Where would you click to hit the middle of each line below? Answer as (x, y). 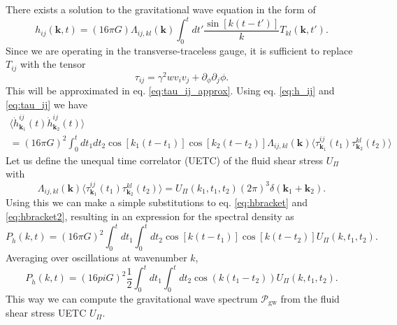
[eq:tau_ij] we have (47, 104)
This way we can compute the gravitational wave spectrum (132, 298)
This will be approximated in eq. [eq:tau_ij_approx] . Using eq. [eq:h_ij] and (170, 91)
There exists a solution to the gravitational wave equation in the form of (161, 9)
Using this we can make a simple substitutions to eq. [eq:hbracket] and (157, 202)
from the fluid (310, 298)
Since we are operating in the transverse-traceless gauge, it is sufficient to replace (179, 50)
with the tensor (53, 64)
